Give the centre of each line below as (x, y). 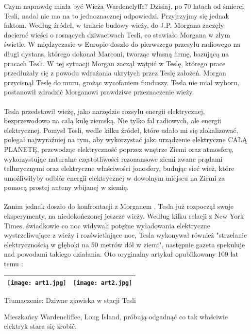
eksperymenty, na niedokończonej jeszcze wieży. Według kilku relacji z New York (124, 216)
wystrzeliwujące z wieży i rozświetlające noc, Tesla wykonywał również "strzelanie (125, 235)
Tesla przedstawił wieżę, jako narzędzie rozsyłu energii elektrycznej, (104, 111)
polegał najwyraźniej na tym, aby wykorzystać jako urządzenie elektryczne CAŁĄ (126, 139)
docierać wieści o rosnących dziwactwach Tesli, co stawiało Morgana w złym (117, 34)
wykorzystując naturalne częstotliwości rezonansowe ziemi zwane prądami (113, 158)
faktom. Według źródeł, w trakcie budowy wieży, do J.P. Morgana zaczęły (114, 25)
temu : (14, 264)
